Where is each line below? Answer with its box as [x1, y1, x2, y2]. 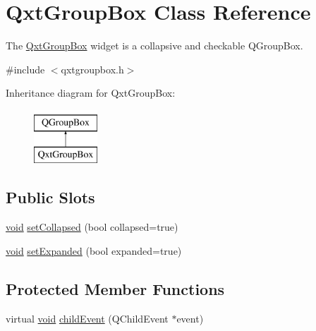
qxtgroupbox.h [61, 61, 124, 76]
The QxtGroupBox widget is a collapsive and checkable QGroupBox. [6, 38, 303, 53]
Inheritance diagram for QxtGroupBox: [6, 85, 176, 100]
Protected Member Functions [6, 277, 225, 299]
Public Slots [6, 186, 95, 208]
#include [6, 61, 45, 76]
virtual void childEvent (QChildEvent [6, 311, 169, 325]
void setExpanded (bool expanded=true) [6, 243, 182, 258]
